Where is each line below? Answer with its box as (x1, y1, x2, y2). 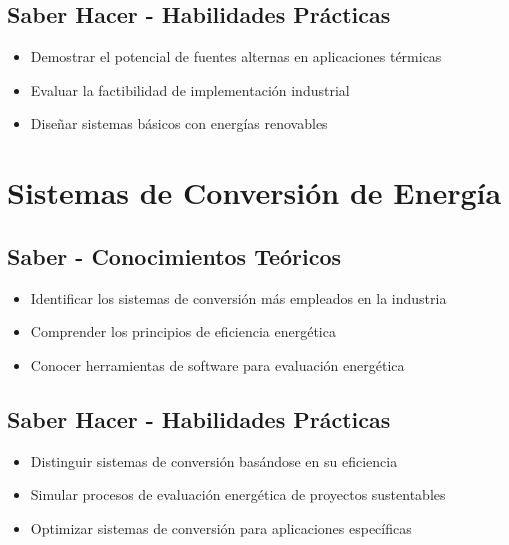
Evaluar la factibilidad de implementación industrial (30, 79, 350, 100)
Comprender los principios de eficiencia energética (30, 321, 336, 342)
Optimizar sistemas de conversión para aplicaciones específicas (30, 517, 412, 538)
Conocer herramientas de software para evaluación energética (30, 354, 405, 375)
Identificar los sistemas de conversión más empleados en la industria (30, 287, 447, 308)
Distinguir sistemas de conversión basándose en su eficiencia (30, 450, 398, 471)
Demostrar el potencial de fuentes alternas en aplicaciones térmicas (30, 46, 442, 67)
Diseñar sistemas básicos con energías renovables (30, 113, 328, 134)
